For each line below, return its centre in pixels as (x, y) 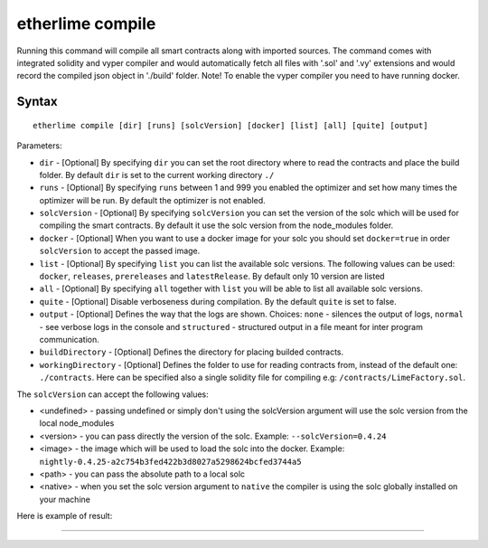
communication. (69, 339)
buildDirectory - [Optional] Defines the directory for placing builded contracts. (191, 352)
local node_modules (77, 423)
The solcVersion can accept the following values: (113, 394)
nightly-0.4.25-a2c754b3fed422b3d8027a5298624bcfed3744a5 (170, 462)
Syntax (37, 102)
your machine (65, 499)
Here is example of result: (65, 516)
